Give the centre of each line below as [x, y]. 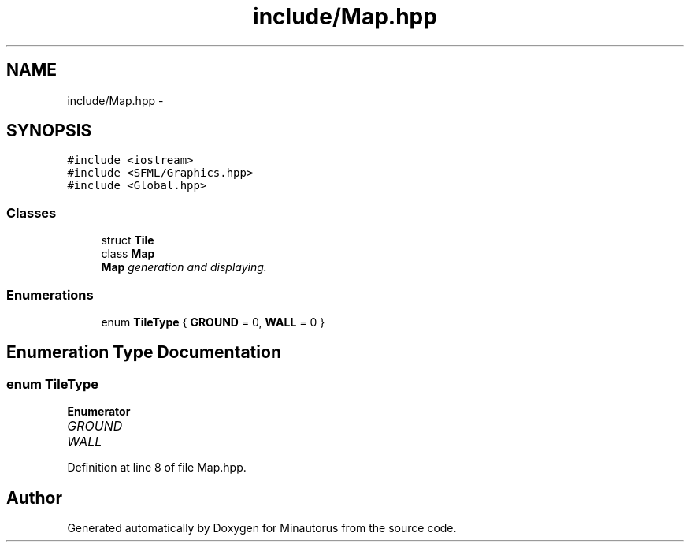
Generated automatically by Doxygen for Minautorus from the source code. [262, 528]
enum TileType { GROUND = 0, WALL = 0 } [213, 322]
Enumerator [99, 412]
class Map [128, 254]
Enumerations [50, 295]
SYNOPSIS [49, 131]
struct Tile [128, 240]
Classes [32, 212]
